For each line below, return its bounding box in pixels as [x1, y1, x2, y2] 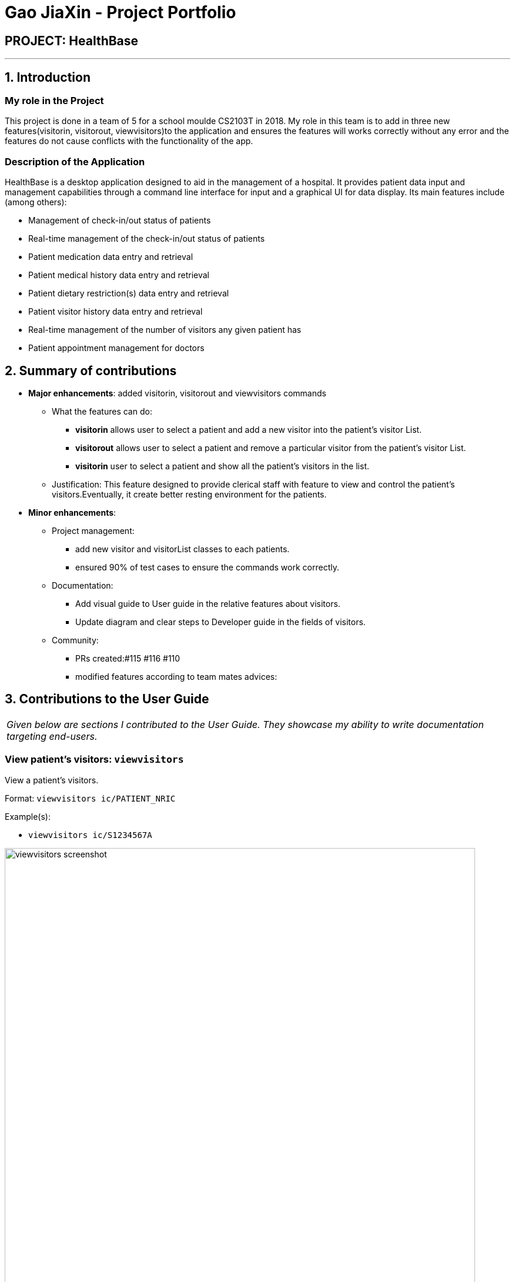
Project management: [52, 525, 135, 536]
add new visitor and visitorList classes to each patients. [75, 543, 290, 554]
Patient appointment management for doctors [28, 343, 205, 353]
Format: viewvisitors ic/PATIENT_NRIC [5, 793, 176, 803]
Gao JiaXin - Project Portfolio [5, 2, 236, 22]
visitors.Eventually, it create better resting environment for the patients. [52, 489, 327, 499]
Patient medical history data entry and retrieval [28, 270, 209, 281]
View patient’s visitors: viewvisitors [5, 753, 184, 766]
